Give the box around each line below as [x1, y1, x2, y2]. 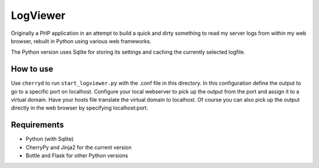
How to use [11, 64, 53, 74]
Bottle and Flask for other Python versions [25, 152, 128, 159]
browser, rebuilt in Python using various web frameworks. [11, 37, 152, 44]
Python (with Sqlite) [25, 135, 74, 143]
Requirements [11, 120, 64, 130]
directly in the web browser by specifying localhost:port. [11, 104, 149, 112]
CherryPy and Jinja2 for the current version [25, 144, 132, 151]
